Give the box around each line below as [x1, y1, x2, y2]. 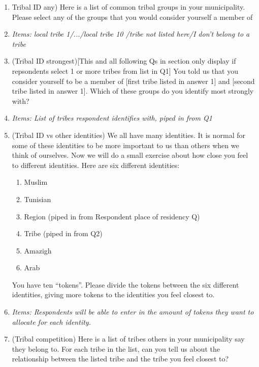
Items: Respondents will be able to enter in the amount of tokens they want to [12, 306, 254, 317]
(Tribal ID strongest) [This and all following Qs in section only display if [12, 55, 236, 66]
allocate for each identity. [12, 316, 91, 327]
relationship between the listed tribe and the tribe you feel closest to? [12, 353, 229, 364]
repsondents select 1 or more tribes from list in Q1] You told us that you [12, 65, 238, 76]
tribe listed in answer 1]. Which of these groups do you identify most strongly [12, 86, 254, 96]
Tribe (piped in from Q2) [24, 228, 103, 239]
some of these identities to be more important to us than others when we [12, 139, 239, 150]
